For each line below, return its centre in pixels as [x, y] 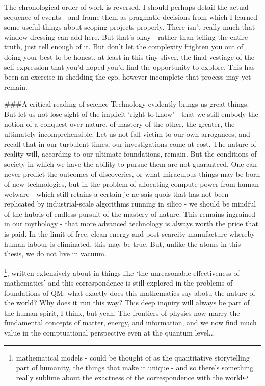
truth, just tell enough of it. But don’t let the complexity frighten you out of [124, 47]
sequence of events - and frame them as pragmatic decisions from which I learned [131, 17]
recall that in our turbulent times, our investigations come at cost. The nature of [130, 144]
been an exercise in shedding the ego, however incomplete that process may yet [128, 77]
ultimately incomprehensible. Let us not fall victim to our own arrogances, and [127, 134]
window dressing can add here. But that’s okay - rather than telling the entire [126, 36]
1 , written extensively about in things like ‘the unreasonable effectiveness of [122, 272]
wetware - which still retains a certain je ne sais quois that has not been [116, 194]
